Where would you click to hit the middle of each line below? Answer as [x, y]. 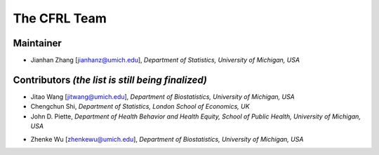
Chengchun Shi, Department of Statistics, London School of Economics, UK [140, 107]
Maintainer [38, 43]
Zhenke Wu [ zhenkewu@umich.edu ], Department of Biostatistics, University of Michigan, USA [167, 139]
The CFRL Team [60, 18]
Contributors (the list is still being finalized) [110, 80]
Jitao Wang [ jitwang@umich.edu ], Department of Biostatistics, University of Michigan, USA [162, 96]
